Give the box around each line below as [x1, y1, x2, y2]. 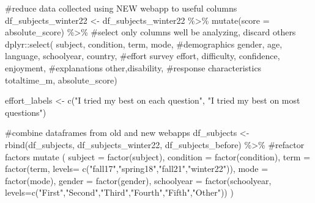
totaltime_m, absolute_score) [5, 73, 117, 86]
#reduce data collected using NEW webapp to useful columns [5, 2, 237, 14]
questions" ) [5, 105, 46, 118]
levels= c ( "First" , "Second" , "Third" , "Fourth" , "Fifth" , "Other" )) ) [5, 186, 234, 199]
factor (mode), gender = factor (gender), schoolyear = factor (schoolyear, [5, 174, 272, 187]
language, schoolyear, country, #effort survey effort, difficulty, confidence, [5, 49, 280, 62]
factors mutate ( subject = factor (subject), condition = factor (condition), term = [5, 150, 311, 163]
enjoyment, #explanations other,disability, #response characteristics [5, 61, 262, 74]
